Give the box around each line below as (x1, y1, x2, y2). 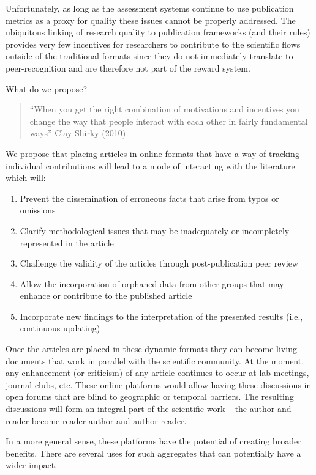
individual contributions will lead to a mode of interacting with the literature (6, 159, 295, 172)
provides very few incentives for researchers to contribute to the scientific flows (6, 37, 301, 50)
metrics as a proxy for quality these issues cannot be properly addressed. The (6, 13, 296, 26)
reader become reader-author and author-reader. (6, 414, 187, 427)
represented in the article (20, 236, 114, 249)
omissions (20, 204, 56, 216)
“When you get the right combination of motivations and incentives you (29, 103, 299, 116)
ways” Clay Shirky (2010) (29, 127, 126, 139)
